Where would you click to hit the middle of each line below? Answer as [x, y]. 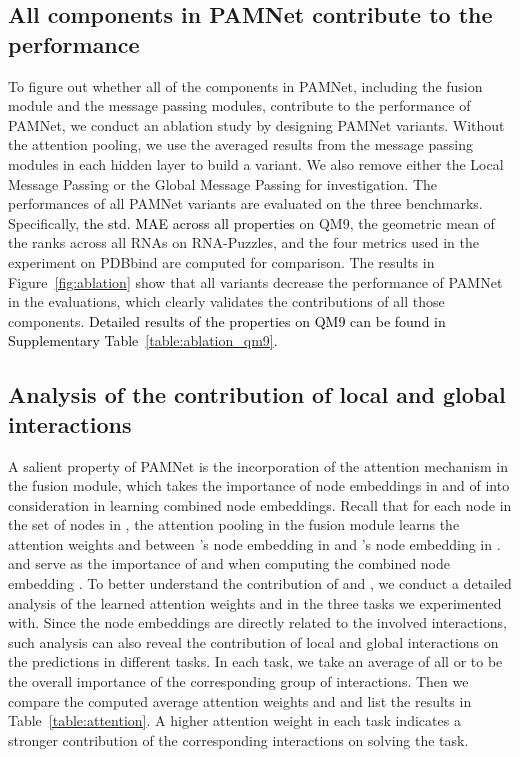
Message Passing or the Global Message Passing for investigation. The [223, 183]
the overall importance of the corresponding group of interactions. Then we [238, 681]
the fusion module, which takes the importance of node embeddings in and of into [259, 485]
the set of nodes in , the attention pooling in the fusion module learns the [234, 524]
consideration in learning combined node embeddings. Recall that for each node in [260, 504]
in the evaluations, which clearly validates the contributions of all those [226, 301]
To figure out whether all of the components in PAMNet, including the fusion [245, 85]
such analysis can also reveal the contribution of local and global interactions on [253, 641]
